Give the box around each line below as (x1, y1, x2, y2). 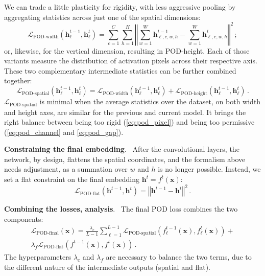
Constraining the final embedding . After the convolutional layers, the (4, 144, 239, 154)
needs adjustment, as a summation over (4, 164, 128, 174)
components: (4, 213, 43, 224)
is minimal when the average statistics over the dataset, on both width (39, 96, 261, 107)
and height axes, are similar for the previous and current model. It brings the (4, 106, 246, 117)
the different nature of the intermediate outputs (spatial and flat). (4, 261, 210, 272)
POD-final (36, 231, 59, 236)
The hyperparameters (4, 251, 71, 262)
